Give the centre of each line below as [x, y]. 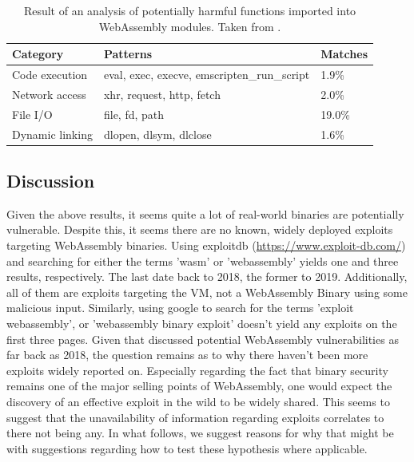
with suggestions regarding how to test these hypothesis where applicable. [187, 448]
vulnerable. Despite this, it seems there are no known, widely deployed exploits [200, 229]
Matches [344, 54]
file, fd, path [134, 114]
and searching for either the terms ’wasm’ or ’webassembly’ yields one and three [203, 261]
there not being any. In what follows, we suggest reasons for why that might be [200, 433]
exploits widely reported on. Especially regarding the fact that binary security [197, 370]
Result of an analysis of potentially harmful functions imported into [190, 10]
